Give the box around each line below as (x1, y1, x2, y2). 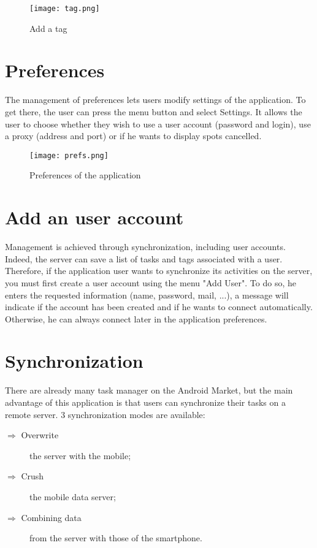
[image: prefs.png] (29, 151, 109, 160)
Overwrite (21, 428, 59, 441)
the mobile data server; (29, 490, 116, 503)
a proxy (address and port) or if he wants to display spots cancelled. (5, 129, 262, 142)
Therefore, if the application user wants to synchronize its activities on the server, (5, 264, 313, 277)
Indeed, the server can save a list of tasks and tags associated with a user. (5, 252, 283, 265)
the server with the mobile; (29, 449, 131, 462)
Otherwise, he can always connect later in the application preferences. (5, 312, 267, 325)
